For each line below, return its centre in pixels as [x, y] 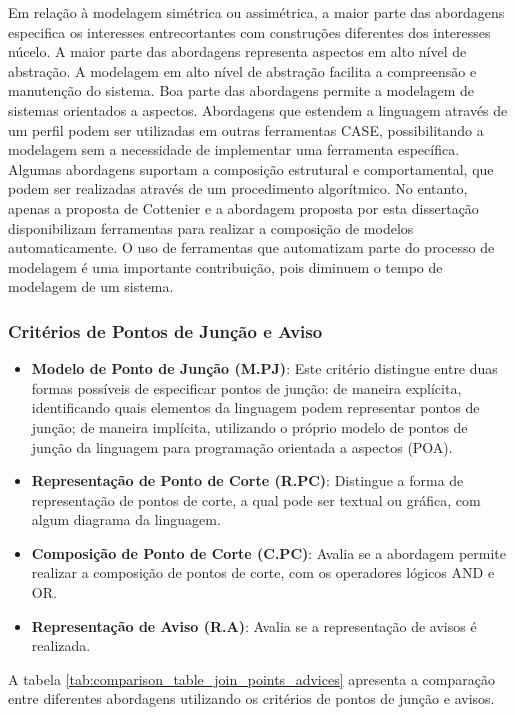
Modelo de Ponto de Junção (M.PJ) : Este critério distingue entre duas [264, 368]
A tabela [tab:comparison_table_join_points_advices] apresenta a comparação [251, 678]
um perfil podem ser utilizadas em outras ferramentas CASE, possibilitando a [246, 129]
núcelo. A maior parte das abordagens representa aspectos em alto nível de [237, 51]
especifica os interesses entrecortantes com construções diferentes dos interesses [249, 31]
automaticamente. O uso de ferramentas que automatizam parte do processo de [251, 247]
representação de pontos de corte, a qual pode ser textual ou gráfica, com [256, 499]
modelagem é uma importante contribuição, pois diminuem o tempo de [225, 266]
